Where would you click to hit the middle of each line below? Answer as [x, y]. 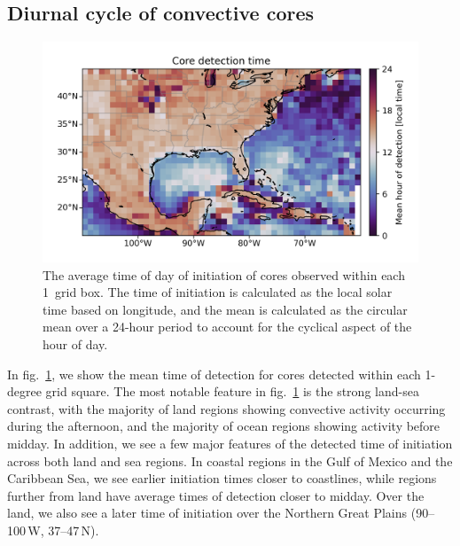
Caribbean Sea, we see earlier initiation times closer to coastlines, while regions [222, 478]
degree [24, 391]
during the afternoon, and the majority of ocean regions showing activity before [224, 426]
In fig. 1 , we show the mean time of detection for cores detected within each [214, 374]
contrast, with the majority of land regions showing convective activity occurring [226, 408]
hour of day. [75, 344]
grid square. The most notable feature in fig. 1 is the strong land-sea [232, 391]
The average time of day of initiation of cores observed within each [224, 274]
